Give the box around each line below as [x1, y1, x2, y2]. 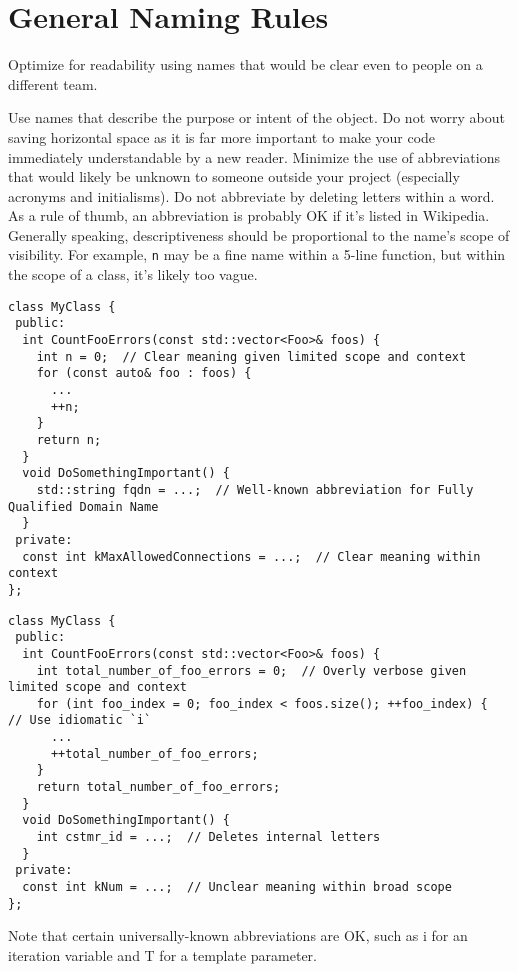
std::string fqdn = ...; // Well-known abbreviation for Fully [36, 482, 474, 497]
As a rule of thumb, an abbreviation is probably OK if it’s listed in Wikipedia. [8, 205, 490, 226]
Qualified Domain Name [8, 499, 159, 514]
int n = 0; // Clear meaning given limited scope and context [36, 349, 467, 364]
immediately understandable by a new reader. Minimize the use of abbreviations [8, 146, 500, 167]
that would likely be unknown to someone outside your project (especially [8, 166, 460, 187]
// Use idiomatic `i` [8, 713, 152, 728]
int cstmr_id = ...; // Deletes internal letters [36, 830, 381, 845]
